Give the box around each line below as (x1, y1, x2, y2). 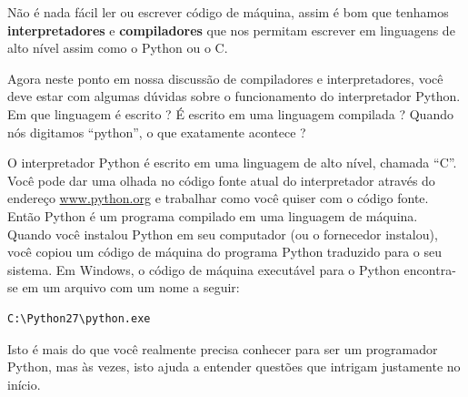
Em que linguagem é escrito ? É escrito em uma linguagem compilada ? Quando (7, 104, 453, 123)
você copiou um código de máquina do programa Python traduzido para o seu (7, 242, 443, 261)
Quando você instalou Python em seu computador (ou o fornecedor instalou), (7, 224, 438, 243)
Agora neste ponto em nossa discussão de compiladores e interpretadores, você (7, 68, 443, 87)
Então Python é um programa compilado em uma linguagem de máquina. (7, 206, 418, 225)
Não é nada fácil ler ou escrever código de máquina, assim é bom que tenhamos (7, 3, 449, 21)
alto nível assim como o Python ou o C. (7, 38, 228, 57)
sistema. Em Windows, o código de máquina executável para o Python (7, 260, 400, 279)
